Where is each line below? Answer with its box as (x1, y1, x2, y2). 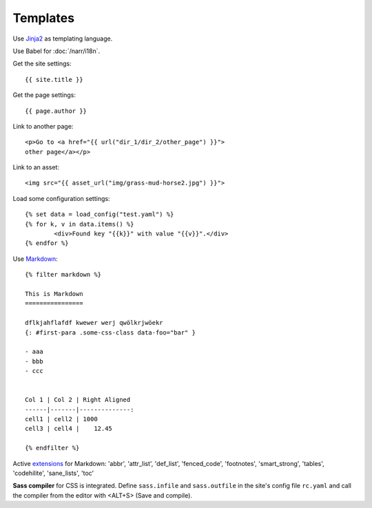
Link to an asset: (12, 163, 60, 171)
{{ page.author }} (25, 107, 87, 115)
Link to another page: (12, 122, 74, 130)
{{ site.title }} (25, 76, 83, 83)
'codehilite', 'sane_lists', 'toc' (12, 469, 94, 477)
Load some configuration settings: (12, 194, 110, 202)
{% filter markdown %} (25, 271, 102, 279)
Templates (12, 10, 75, 25)
